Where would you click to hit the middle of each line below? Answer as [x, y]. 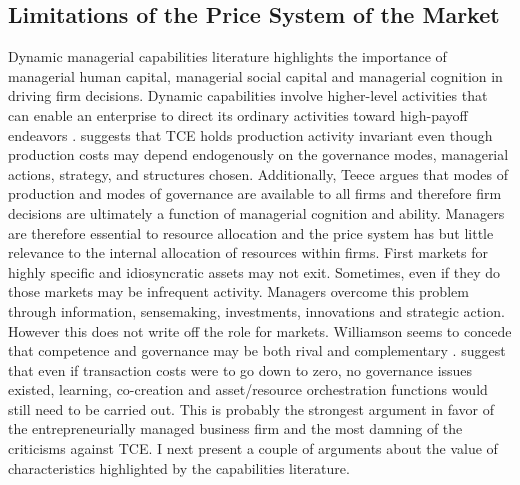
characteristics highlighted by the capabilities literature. [179, 467]
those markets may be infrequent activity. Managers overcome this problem [238, 291]
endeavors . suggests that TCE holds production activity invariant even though [250, 134]
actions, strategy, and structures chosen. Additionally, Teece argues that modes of [258, 173]
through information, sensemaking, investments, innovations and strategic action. [256, 310]
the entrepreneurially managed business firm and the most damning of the [235, 428]
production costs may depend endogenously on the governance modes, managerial [258, 154]
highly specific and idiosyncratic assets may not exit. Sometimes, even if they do [254, 271]
